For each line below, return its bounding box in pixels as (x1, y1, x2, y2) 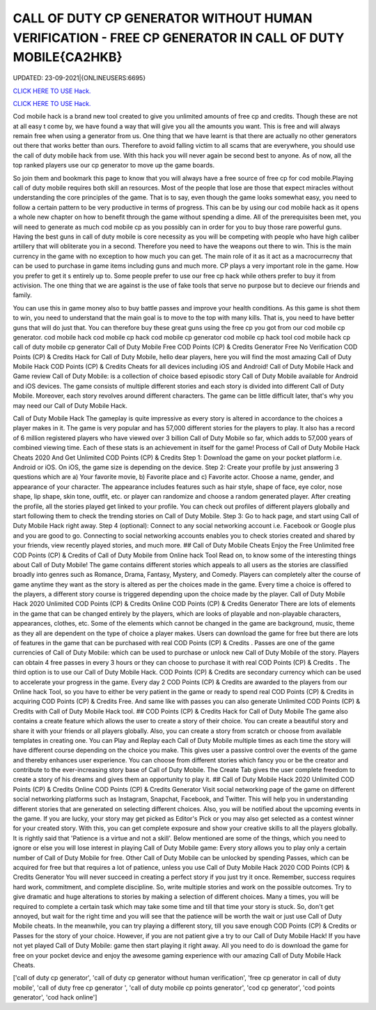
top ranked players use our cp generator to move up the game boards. (13, 161, 215, 169)
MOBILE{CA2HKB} (13, 50, 123, 66)
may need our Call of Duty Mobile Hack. (13, 401, 128, 409)
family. (13, 291, 33, 299)
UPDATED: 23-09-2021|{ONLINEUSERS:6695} (13, 74, 146, 82)
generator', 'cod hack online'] (13, 993, 97, 1002)
